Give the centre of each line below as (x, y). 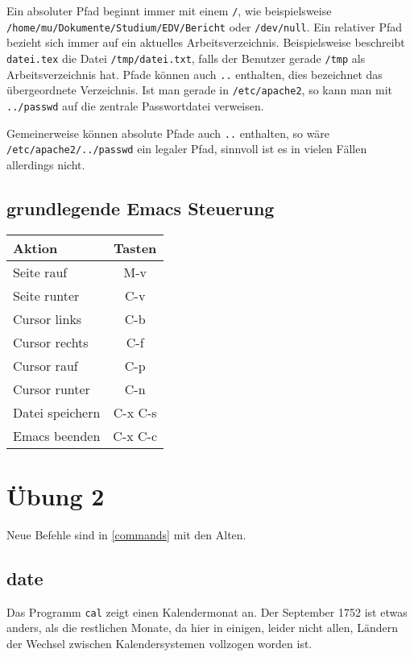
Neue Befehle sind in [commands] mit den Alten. (126, 534)
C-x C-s (135, 412)
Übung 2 (56, 495)
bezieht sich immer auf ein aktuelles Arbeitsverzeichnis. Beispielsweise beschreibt (206, 42)
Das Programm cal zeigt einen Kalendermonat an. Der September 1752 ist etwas (207, 611)
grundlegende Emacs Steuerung (141, 208)
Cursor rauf (46, 365)
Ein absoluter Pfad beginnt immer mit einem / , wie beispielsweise (169, 10)
